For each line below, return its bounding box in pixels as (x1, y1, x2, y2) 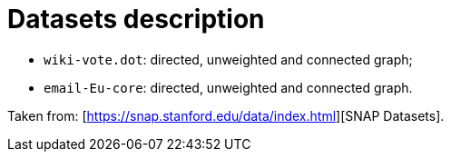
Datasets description (7, 4, 265, 35)
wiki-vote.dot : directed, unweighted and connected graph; (44, 51, 413, 67)
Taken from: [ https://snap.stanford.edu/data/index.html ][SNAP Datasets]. (7, 107, 445, 124)
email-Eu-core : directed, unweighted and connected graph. (44, 79, 413, 95)
